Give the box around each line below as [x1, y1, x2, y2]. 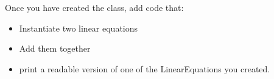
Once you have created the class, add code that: [5, 1, 184, 13]
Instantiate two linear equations [19, 21, 138, 34]
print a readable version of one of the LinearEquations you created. [19, 62, 270, 75]
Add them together [19, 42, 91, 55]
